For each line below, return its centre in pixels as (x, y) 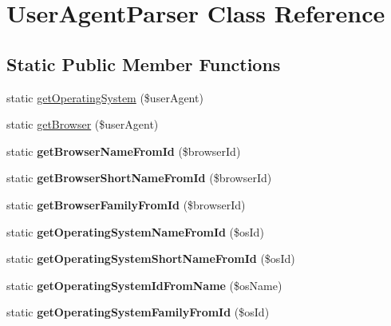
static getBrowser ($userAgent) (83, 124)
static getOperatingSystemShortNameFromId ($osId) (151, 258)
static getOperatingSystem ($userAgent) (105, 97)
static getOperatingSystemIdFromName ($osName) (144, 285)
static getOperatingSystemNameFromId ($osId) (135, 231)
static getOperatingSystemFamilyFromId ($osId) (138, 312)
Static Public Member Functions (144, 64)
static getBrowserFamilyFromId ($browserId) (126, 204)
